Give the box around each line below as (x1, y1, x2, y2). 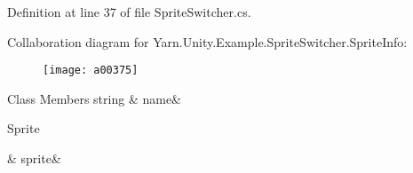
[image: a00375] (43, 64, 139, 77)
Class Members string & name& (7, 89, 182, 107)
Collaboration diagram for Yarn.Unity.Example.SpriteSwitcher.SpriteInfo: (7, 32, 408, 51)
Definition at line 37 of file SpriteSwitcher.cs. (7, 3, 251, 20)
